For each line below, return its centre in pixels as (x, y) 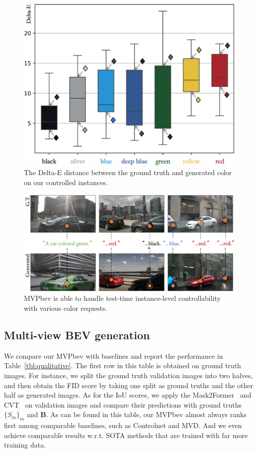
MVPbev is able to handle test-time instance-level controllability (122, 298)
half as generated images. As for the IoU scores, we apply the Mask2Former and (128, 395)
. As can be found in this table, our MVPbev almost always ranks (146, 414)
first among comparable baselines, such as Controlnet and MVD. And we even (123, 425)
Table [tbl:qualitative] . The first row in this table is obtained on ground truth (123, 365)
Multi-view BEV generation (77, 335)
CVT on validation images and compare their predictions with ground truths (123, 404)
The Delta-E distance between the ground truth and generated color (128, 172)
